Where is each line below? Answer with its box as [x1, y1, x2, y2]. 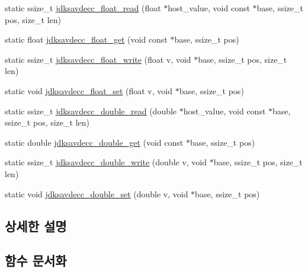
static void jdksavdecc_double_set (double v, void [5, 187, 188, 200]
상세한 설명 [5, 216, 67, 235]
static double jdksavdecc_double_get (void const [5, 136, 184, 148]
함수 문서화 [5, 251, 67, 270]
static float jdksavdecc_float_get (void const [5, 33, 168, 46]
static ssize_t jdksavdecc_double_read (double [5, 104, 177, 117]
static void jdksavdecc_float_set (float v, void [5, 84, 172, 97]
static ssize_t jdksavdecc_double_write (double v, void [5, 156, 207, 168]
